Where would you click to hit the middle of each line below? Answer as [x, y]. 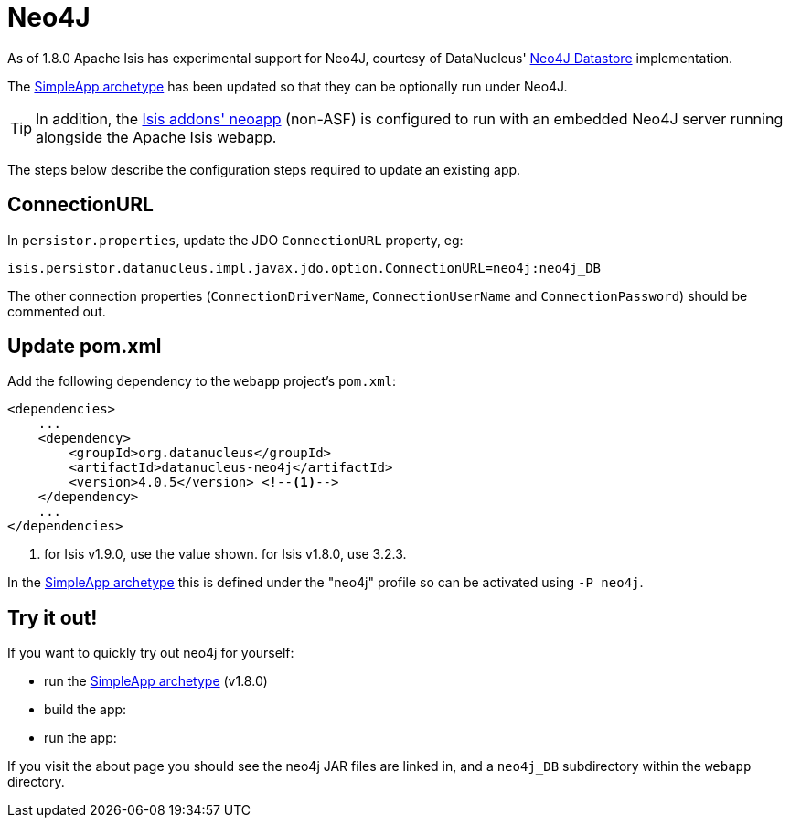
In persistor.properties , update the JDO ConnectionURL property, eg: [235, 240]
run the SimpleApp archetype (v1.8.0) [156, 681]
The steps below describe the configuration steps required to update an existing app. [264, 169]
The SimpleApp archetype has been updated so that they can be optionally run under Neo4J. [288, 86]
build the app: [85, 710]
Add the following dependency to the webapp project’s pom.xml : [202, 381]
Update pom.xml [85, 347]
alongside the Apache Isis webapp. [156, 137]
